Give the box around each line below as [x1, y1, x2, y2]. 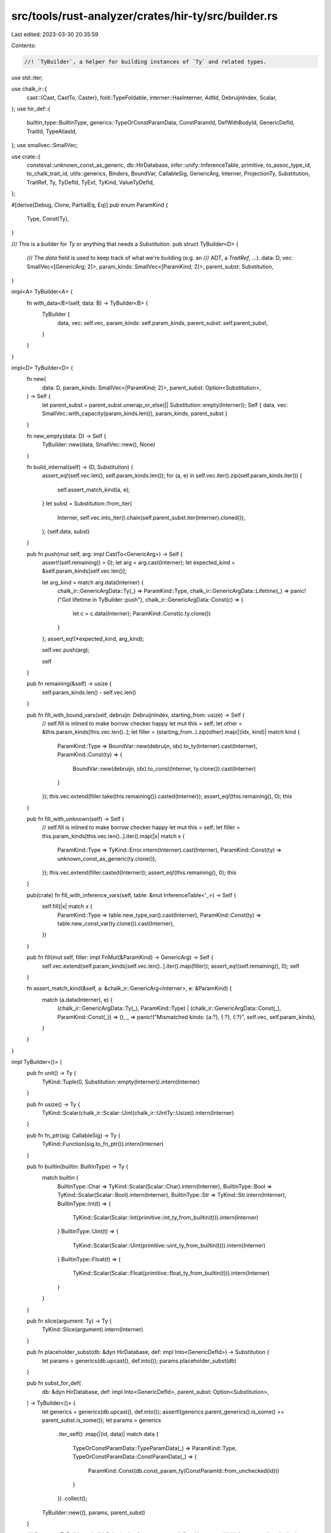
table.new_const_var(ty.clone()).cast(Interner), [57, 920, 175, 927]
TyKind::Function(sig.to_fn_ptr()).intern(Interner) [42, 1141, 164, 1148]
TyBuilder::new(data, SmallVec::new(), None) [42, 441, 156, 448]
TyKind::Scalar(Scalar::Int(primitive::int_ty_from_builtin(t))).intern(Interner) [72, 1214, 259, 1221]
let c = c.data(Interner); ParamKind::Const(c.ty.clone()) [72, 610, 211, 617]
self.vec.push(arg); [42, 646, 90, 654]
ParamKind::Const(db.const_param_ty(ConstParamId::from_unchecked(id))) [88, 1467, 280, 1474]
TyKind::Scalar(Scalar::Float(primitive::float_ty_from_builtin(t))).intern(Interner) [72, 1269, 270, 1277]
